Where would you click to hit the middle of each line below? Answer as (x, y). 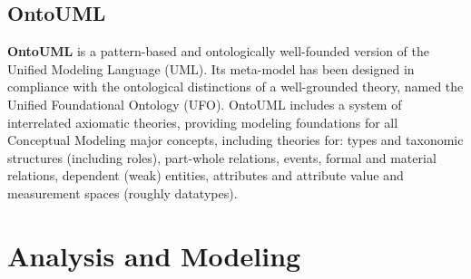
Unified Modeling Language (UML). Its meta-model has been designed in (211, 68)
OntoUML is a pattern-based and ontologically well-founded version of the (218, 51)
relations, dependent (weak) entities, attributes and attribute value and (206, 175)
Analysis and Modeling (154, 255)
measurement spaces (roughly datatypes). (123, 192)
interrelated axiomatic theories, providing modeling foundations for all (203, 122)
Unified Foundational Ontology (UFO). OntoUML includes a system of (205, 104)
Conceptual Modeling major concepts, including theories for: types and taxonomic (235, 140)
